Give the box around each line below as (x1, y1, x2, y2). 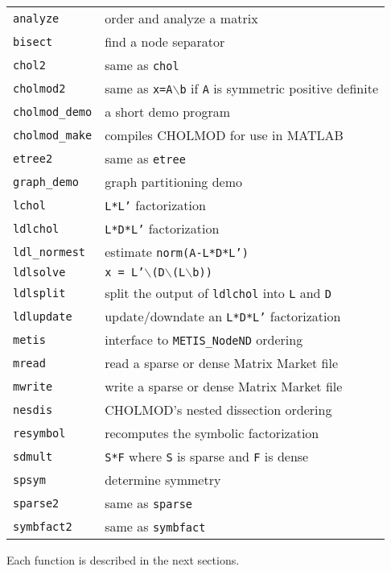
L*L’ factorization (105, 196, 206, 214)
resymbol (13, 426, 66, 440)
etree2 (13, 151, 53, 165)
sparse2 (13, 496, 60, 510)
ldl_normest (13, 245, 86, 259)
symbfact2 (13, 519, 72, 533)
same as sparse (105, 494, 193, 512)
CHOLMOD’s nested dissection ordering (105, 400, 332, 419)
